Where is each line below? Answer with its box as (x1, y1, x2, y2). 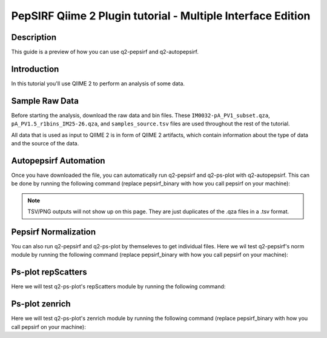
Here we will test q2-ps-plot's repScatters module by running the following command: (11, 283, 226, 290)
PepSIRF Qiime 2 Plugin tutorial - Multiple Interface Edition (11, 9, 311, 22)
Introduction (11, 64, 59, 74)
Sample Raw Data (11, 96, 79, 106)
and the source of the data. (11, 140, 79, 147)
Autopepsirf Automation (11, 155, 105, 166)
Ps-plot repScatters (11, 267, 87, 277)
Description (11, 32, 57, 42)
